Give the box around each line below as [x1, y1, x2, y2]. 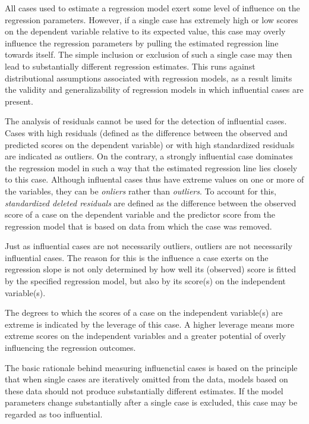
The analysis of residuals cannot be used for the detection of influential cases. [5, 115, 287, 127]
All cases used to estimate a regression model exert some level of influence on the [5, 2, 300, 14]
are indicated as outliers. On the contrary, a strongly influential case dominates [5, 150, 293, 162]
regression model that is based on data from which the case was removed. [5, 219, 272, 232]
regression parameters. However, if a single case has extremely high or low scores [5, 13, 298, 26]
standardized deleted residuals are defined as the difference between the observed [5, 196, 297, 209]
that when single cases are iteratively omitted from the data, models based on [5, 373, 288, 385]
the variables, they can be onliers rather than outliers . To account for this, [5, 184, 276, 197]
